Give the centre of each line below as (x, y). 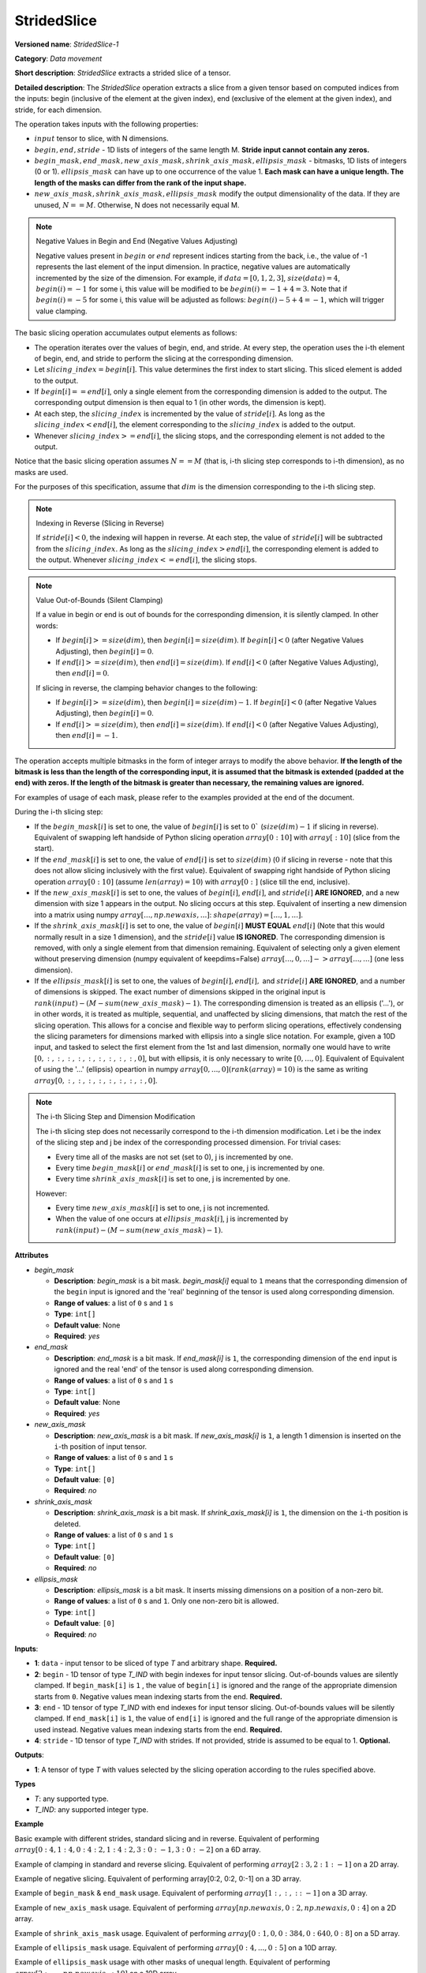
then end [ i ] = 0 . (82, 673)
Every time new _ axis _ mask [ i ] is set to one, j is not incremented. (163, 1208)
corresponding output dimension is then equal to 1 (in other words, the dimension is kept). (180, 402)
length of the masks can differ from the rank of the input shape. (140, 182)
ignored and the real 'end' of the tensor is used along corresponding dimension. (184, 1369)
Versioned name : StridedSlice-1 (67, 44)
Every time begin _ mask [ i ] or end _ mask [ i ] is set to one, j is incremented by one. (190, 1167)
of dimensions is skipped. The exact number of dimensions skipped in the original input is (180, 992)
